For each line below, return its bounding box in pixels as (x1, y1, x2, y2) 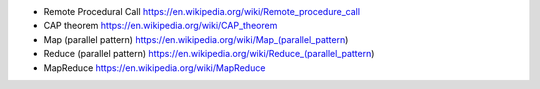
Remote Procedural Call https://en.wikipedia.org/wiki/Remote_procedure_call (43, 6, 360, 17)
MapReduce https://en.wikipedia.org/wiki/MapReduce (43, 61, 266, 74)
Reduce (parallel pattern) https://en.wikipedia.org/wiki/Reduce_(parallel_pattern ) (43, 48, 375, 60)
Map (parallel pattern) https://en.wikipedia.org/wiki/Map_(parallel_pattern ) (43, 33, 349, 45)
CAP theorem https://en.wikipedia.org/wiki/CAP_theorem (43, 20, 278, 32)
